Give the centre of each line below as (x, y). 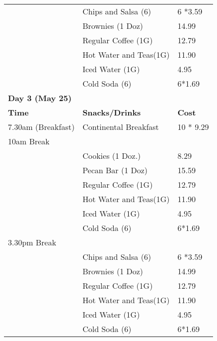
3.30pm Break (32, 242)
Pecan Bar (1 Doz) (115, 170)
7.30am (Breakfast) (41, 127)
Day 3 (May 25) (40, 98)
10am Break (29, 141)
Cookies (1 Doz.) (112, 156)
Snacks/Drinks (112, 112)
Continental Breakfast (121, 127)
